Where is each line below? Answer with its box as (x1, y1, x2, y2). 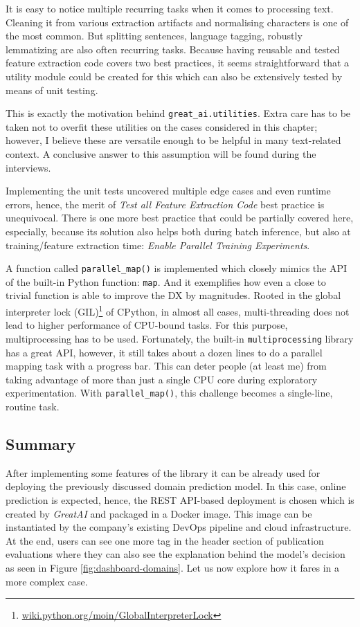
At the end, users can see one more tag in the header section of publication (6, 533, 324, 547)
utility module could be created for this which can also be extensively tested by (6, 69, 343, 83)
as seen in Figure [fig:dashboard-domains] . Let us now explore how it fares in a (6, 560, 340, 574)
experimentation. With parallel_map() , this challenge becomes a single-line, (6, 385, 333, 400)
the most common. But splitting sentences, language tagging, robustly (6, 28, 303, 43)
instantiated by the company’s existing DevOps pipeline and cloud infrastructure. (6, 520, 352, 534)
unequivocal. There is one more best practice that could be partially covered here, (6, 210, 354, 225)
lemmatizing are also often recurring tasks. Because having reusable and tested (6, 42, 340, 56)
